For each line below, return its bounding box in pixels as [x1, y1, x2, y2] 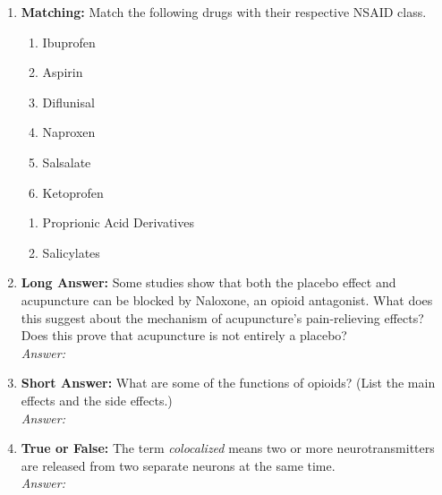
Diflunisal [42, 92, 95, 111]
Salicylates [42, 243, 100, 261]
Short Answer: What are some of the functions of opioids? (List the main [21, 373, 436, 392]
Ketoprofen [42, 183, 104, 201]
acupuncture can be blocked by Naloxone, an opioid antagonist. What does [21, 290, 433, 309]
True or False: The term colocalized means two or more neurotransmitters [21, 439, 435, 457]
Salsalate [42, 152, 91, 171]
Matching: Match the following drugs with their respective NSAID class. [21, 3, 427, 21]
